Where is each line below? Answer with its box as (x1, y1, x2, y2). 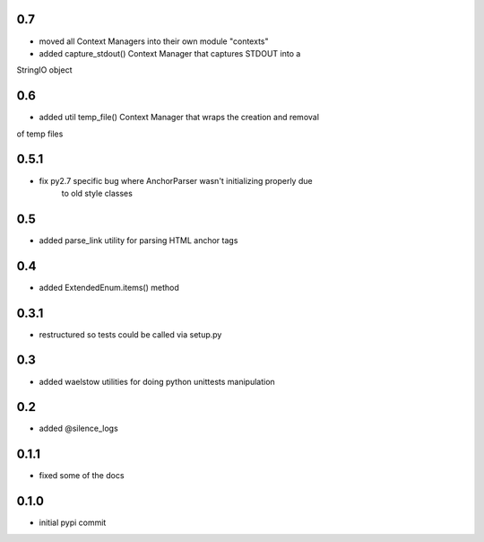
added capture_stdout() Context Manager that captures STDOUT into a (39, 48, 301, 58)
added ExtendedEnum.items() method (39, 282, 179, 293)
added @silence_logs (39, 423, 118, 434)
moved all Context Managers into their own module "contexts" (39, 36, 269, 47)
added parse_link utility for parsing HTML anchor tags (39, 234, 238, 246)
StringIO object (16, 65, 73, 75)
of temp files (16, 128, 64, 139)
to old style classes (61, 188, 134, 198)
